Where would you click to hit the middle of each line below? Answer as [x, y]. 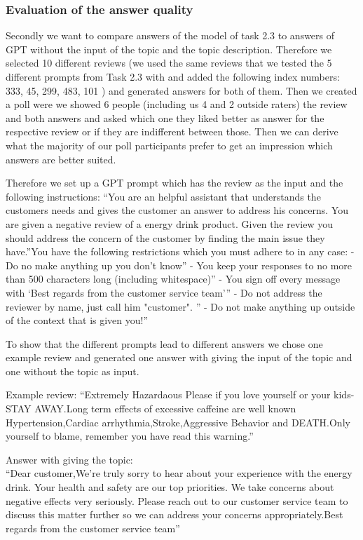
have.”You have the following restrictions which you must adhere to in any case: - [180, 251]
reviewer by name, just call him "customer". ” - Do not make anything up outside [180, 306]
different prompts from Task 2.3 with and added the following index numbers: [173, 76]
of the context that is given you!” [77, 320]
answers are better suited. [61, 159]
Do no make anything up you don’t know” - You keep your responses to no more [179, 265]
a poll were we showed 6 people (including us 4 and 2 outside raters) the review [177, 104]
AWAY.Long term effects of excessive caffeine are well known [165, 409]
